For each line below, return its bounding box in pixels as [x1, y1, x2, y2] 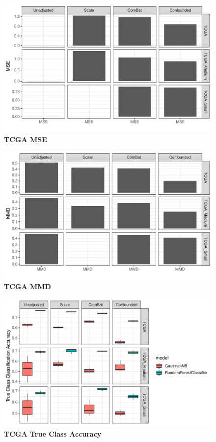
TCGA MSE [4, 134, 47, 144]
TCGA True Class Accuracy [4, 428, 102, 439]
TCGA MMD [4, 281, 51, 292]
